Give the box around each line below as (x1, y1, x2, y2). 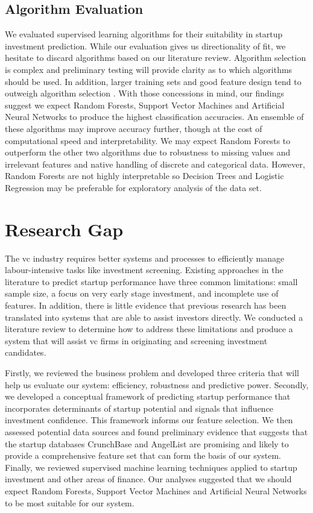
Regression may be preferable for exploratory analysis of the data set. (5, 181, 262, 194)
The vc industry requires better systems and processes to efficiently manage (5, 251, 285, 264)
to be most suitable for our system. (5, 496, 134, 509)
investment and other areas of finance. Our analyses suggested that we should (5, 473, 292, 485)
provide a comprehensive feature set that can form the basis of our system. (5, 449, 281, 462)
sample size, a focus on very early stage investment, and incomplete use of (5, 287, 279, 300)
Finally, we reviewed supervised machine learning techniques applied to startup (5, 461, 297, 473)
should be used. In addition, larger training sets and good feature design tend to (5, 75, 302, 87)
